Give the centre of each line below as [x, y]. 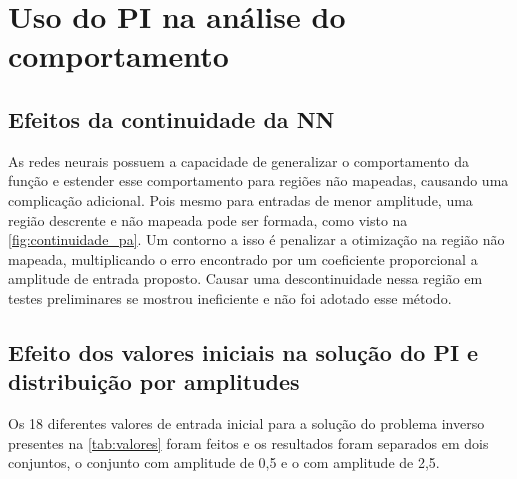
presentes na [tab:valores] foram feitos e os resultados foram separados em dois [248, 442]
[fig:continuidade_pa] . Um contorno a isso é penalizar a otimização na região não [256, 239]
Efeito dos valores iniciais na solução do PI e [243, 351]
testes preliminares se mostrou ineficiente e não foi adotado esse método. [230, 297]
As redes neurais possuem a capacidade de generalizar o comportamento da [238, 160]
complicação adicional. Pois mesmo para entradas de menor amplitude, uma [240, 199]
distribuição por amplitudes [154, 381]
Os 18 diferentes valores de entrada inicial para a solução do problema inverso [246, 423]
